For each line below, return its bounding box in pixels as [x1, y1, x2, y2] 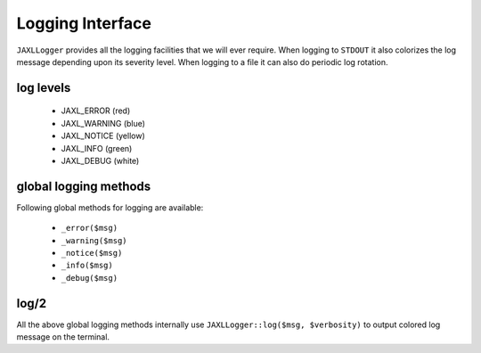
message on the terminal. [16, 332, 110, 342]
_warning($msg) [61, 235, 128, 245]
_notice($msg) [61, 248, 123, 258]
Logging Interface [16, 13, 151, 33]
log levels [16, 80, 71, 95]
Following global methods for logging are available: [16, 201, 204, 213]
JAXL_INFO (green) [61, 143, 133, 153]
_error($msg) [61, 223, 118, 234]
